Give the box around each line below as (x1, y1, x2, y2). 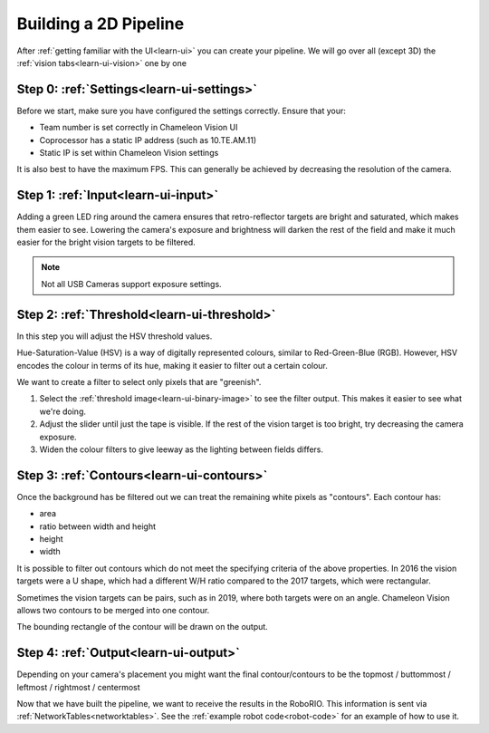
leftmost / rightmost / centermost (16, 681, 140, 692)
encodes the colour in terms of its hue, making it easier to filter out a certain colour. (16, 360, 328, 371)
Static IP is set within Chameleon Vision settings (39, 148, 219, 159)
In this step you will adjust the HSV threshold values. (16, 331, 213, 342)
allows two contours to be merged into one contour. (16, 604, 210, 615)
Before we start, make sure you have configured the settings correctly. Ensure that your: (16, 105, 346, 116)
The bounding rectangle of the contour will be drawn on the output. (16, 622, 269, 632)
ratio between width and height (39, 521, 157, 532)
